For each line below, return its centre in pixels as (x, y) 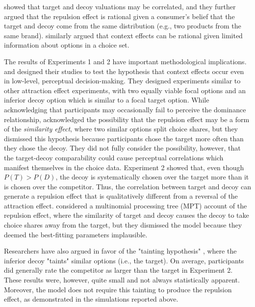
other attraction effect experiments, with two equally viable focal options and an (125, 90)
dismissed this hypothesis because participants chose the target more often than (124, 138)
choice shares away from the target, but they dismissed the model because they (123, 225)
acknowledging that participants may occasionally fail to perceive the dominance (125, 109)
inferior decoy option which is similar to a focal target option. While (107, 100)
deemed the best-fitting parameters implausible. (76, 234)
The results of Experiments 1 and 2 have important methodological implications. (125, 61)
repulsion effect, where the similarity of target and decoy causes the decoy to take (127, 215)
